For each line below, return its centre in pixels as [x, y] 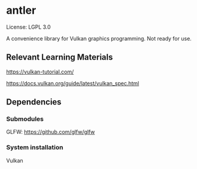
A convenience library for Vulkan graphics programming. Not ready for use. [99, 38]
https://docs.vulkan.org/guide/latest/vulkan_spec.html [73, 83]
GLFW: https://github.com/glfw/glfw [51, 132]
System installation [35, 148]
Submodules [25, 119]
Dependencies [34, 102]
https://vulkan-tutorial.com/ [40, 72]
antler [21, 10]
